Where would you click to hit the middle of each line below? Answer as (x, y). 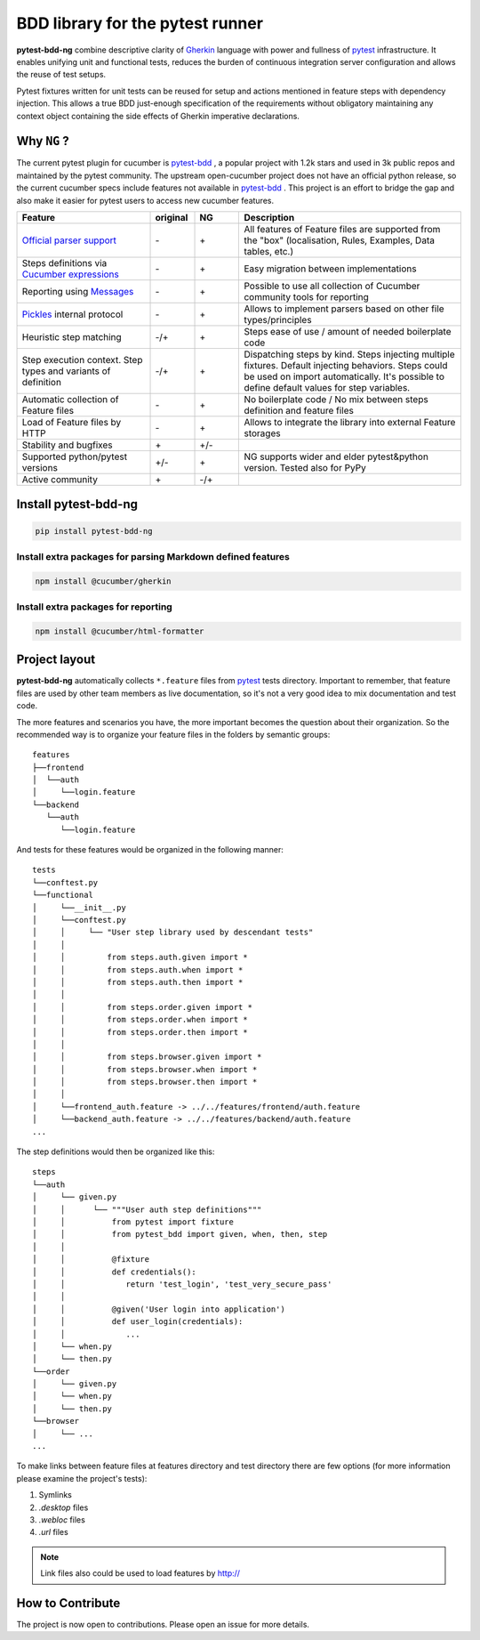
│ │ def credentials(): (115, 1272)
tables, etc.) (269, 251)
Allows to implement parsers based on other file (344, 309)
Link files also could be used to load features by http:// (140, 1573)
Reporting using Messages (78, 291)
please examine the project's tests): (82, 1478)
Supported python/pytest (75, 456)
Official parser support (69, 240)
